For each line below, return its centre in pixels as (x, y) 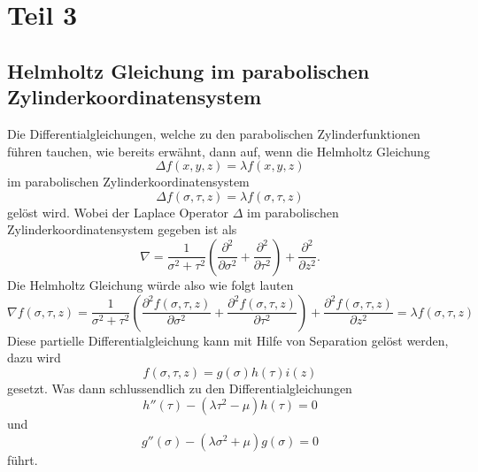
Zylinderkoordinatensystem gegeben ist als (122, 229)
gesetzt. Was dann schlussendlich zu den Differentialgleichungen (180, 388)
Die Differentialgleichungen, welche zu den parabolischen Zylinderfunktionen (214, 133)
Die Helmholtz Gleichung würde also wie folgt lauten (150, 284)
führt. (23, 459)
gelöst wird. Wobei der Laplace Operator (118, 212)
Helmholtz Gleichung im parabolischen (189, 70)
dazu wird (34, 358)
